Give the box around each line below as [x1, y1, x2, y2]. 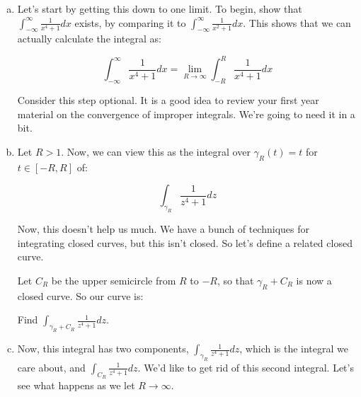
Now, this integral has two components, [17, 341, 189, 356]
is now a [296, 272, 332, 287]
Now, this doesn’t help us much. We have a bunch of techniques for [17, 221, 309, 236]
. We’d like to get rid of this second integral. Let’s [137, 359, 354, 374]
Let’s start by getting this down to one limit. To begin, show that [17, 1, 302, 16]
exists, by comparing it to [74, 15, 186, 30]
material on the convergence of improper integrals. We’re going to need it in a [17, 106, 355, 121]
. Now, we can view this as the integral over [61, 144, 251, 159]
